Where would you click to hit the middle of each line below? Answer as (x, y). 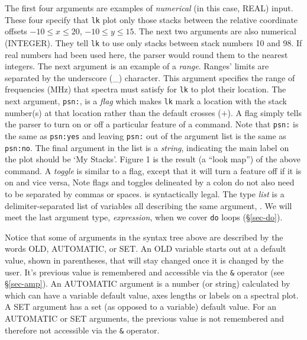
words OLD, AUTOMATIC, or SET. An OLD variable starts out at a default (146, 248)
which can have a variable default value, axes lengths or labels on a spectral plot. (152, 295)
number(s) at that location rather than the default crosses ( (113, 112)
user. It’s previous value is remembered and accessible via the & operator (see (145, 272)
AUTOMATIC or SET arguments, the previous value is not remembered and (144, 318)
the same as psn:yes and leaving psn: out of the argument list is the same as (146, 135)
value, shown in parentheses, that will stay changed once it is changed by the (144, 260)
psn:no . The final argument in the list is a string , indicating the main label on (147, 147)
